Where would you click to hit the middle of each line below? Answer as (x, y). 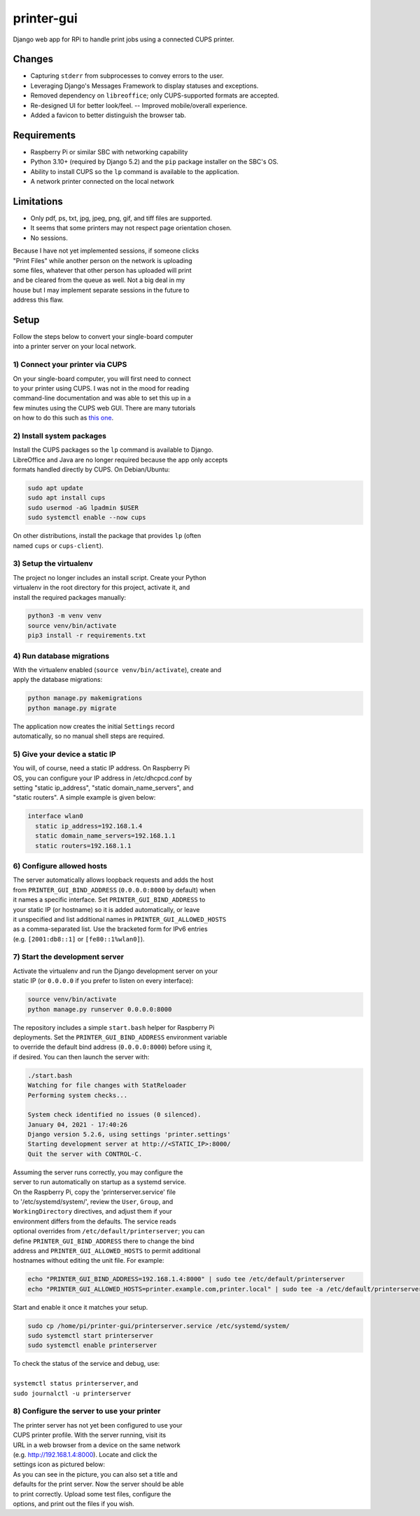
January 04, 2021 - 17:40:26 (78, 1125)
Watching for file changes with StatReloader (107, 1085)
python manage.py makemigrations (85, 698)
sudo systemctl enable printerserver (92, 1346)
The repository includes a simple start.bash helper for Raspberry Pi (114, 1027)
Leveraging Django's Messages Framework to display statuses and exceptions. (145, 86)
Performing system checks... (78, 1095)
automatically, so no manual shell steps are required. (89, 736)
